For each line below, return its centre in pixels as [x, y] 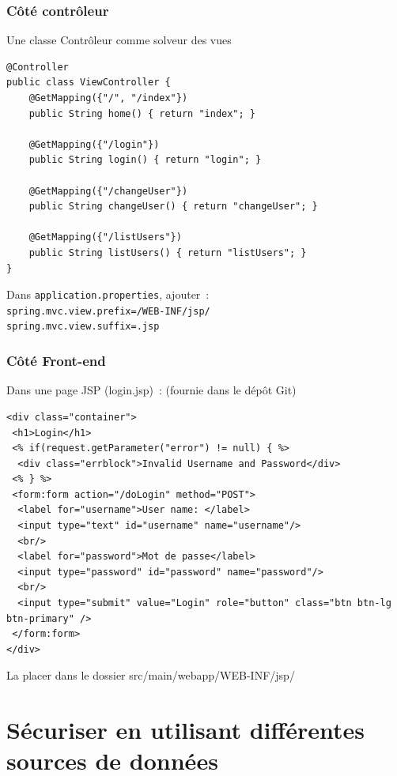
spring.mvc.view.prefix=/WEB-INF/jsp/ [108, 311]
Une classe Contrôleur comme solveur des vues [119, 40]
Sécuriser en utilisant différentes [186, 730]
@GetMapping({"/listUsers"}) [105, 237]
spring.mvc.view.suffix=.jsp [83, 327]
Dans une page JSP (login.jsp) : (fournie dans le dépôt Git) [151, 390]
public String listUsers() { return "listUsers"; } [168, 252]
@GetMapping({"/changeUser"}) [108, 191]
